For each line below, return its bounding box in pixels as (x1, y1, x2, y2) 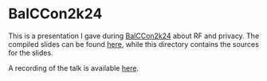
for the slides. (8, 48, 53, 57)
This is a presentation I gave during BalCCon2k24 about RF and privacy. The (8, 31, 260, 40)
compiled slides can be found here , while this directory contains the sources (8, 39, 259, 48)
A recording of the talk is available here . (8, 63, 139, 72)
